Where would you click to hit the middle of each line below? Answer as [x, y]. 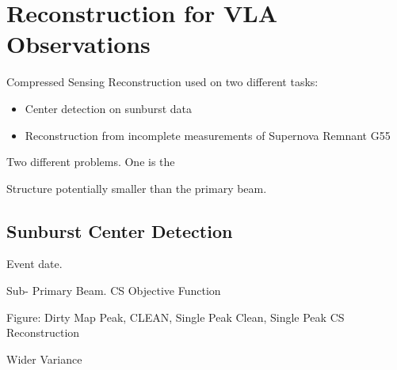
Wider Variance [44, 359]
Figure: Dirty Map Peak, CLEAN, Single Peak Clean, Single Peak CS [176, 317]
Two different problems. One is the [91, 162]
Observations [78, 44]
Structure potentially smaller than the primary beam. [137, 188]
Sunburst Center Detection [120, 230]
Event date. [34, 264]
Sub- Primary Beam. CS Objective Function [114, 291]
